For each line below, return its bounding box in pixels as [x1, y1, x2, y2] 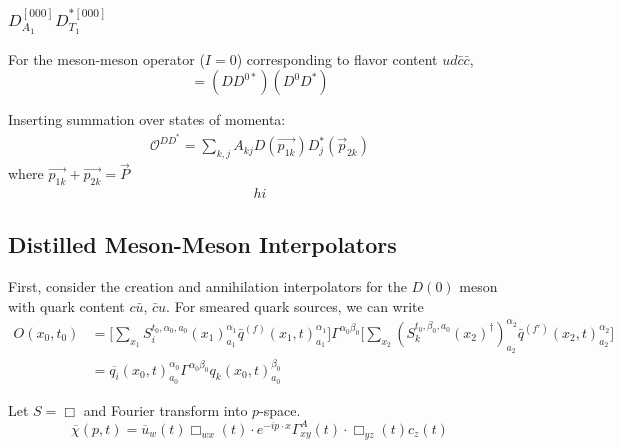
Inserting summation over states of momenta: [8, 109, 286, 130]
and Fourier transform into [83, 399, 248, 420]
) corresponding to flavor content [236, 48, 438, 69]
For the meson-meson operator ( [8, 48, 205, 69]
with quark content [8, 295, 125, 316]
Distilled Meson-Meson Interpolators [8, 229, 397, 260]
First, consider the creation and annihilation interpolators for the [8, 276, 407, 297]
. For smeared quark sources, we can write [166, 295, 424, 316]
